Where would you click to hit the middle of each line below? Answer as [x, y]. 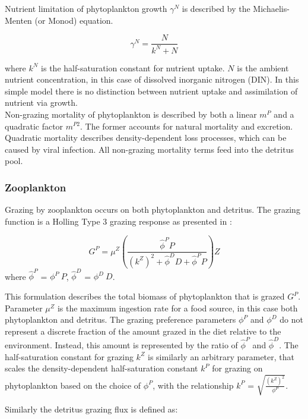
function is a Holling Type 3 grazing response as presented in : [118, 221]
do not [291, 319]
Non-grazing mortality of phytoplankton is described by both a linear [131, 114]
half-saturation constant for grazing [69, 356]
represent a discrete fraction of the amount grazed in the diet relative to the [143, 331]
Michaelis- [271, 8]
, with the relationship [193, 385]
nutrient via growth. [41, 103]
